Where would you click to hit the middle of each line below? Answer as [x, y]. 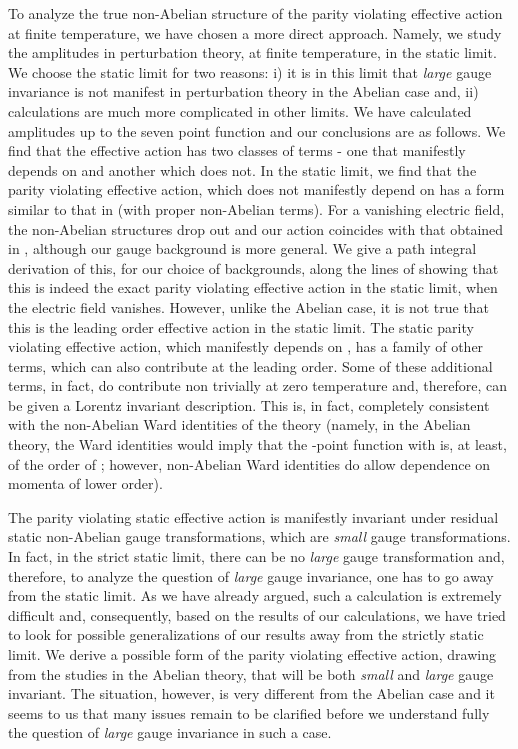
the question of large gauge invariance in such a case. [170, 732]
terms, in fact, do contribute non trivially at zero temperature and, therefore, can [257, 385]
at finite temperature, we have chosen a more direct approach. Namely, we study [255, 32]
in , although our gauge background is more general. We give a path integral [242, 248]
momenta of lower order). [85, 483]
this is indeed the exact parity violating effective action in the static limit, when [253, 287]
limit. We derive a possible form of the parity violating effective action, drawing [252, 654]
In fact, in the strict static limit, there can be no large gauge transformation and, [256, 556]
